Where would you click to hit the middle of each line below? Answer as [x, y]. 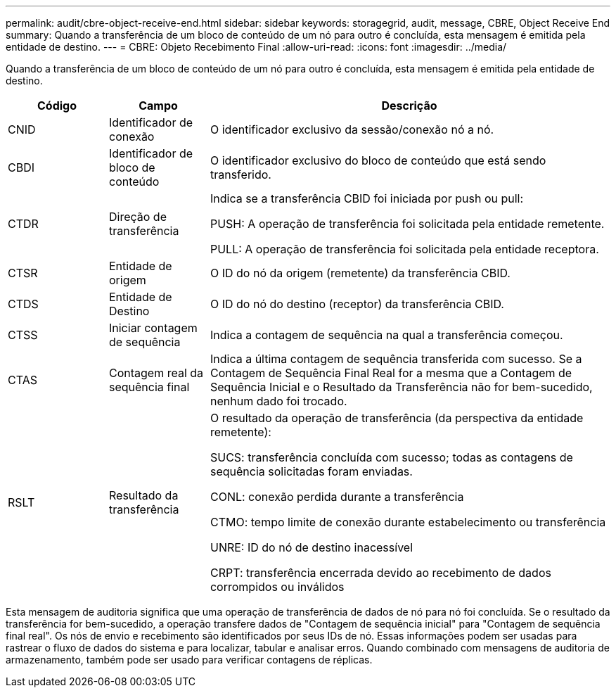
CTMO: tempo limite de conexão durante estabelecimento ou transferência [408, 522]
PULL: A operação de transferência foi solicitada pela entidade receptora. [404, 249]
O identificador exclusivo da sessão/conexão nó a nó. [352, 129]
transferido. [240, 174]
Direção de [137, 217]
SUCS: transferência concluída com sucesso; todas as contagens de [391, 457]
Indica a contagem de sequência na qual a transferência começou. [386, 335]
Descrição [409, 106]
